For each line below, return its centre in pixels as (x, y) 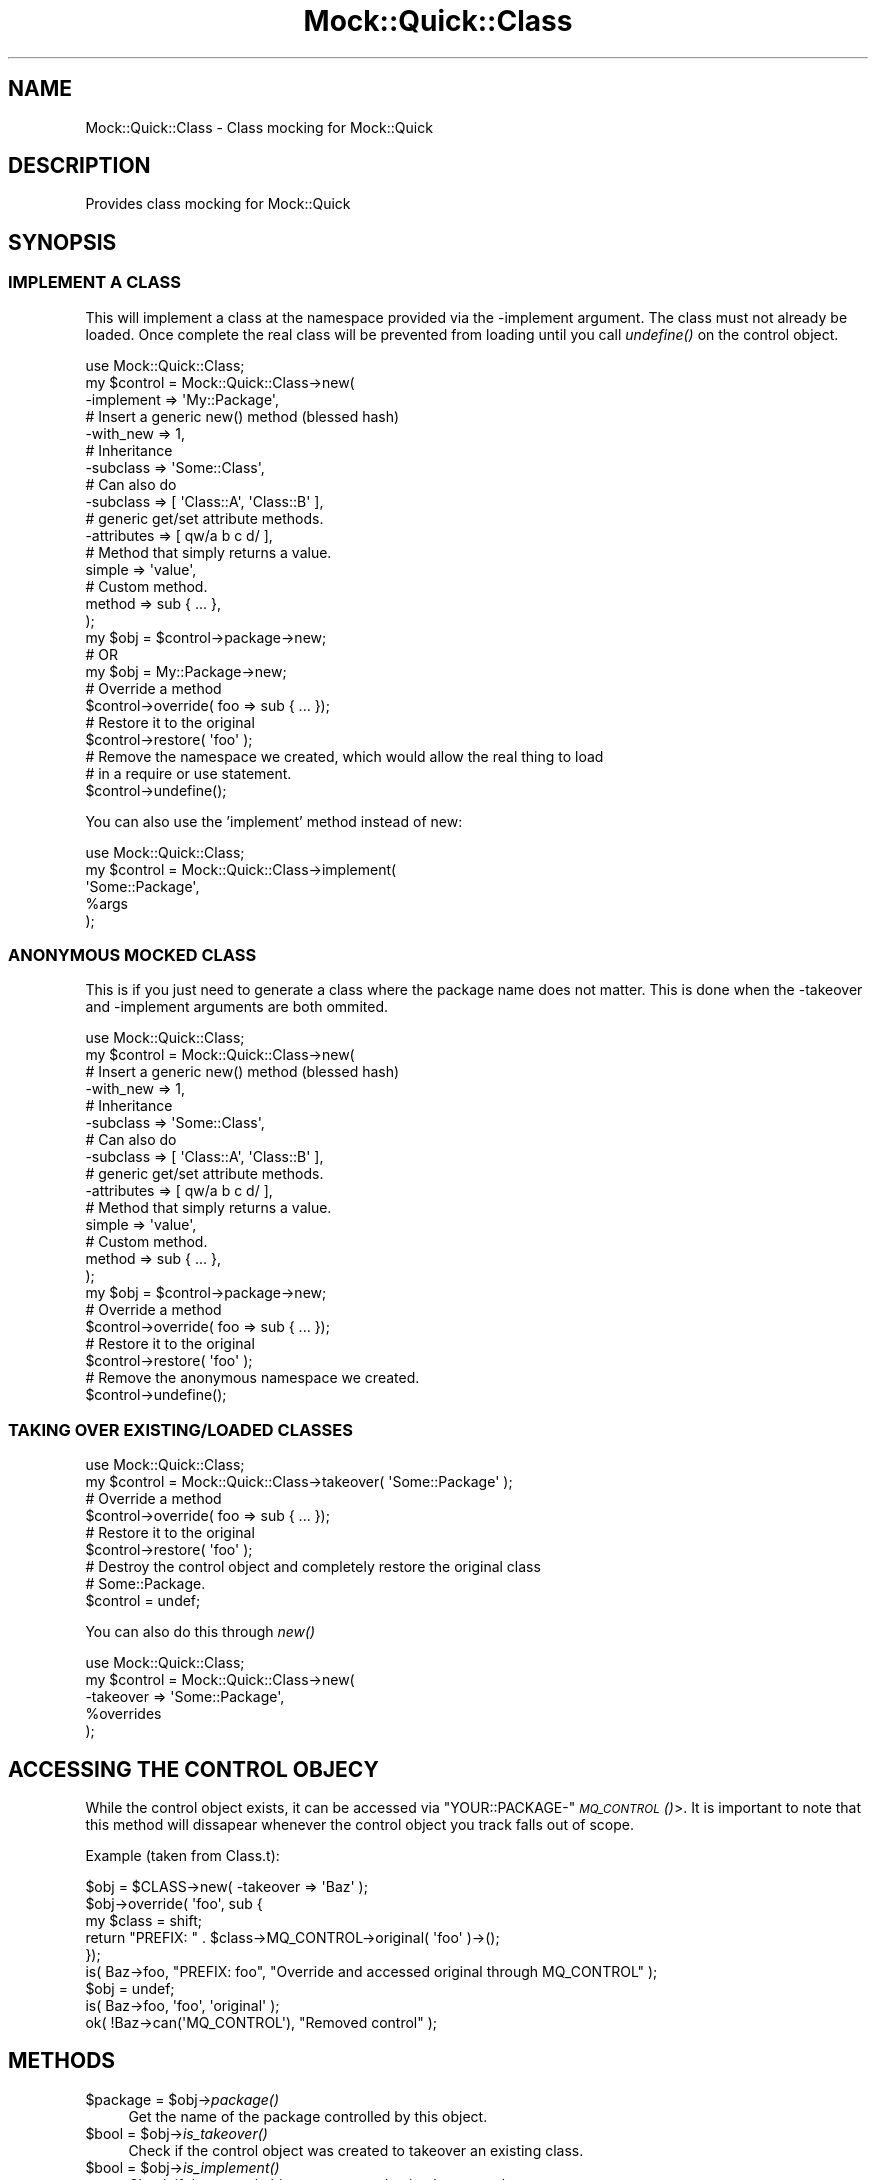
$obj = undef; (130, 1988)
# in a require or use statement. (188, 773)
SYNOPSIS (62, 242)
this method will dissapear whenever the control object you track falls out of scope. (360, 1824)
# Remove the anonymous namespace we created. (252, 1378)
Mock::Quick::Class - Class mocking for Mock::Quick (259, 127)
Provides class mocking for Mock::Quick (218, 204)
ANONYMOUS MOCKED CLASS (132, 955)
